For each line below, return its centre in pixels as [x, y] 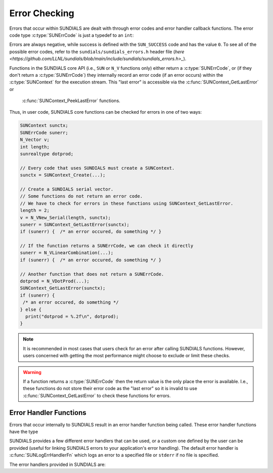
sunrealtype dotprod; [47, 154]
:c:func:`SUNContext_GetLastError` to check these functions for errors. [97, 395]
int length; [35, 147]
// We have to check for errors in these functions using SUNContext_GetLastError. [127, 203]
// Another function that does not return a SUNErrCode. [92, 274]
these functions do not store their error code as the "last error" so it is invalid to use [110, 389]
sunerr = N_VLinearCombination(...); [67, 253]
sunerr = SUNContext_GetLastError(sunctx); [75, 224]
